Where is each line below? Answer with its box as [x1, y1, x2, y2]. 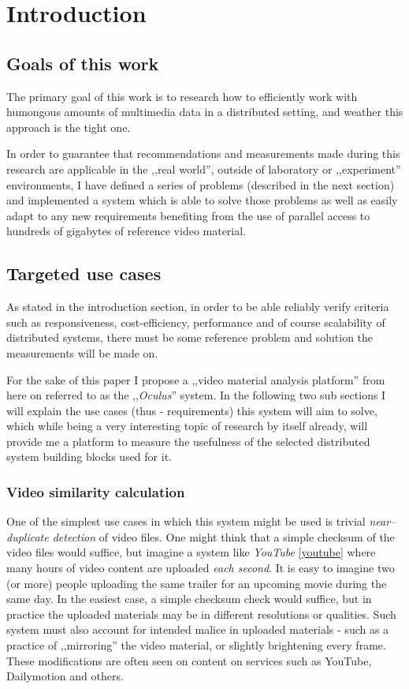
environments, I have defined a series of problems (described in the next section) [6, 176, 395, 193]
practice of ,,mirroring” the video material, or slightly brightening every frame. [6, 637, 386, 653]
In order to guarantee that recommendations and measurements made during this [6, 145, 400, 162]
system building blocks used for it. [6, 448, 172, 465]
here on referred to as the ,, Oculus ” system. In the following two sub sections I [6, 387, 386, 403]
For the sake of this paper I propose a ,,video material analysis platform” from [6, 371, 385, 388]
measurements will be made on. [6, 344, 158, 361]
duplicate [6, 528, 49, 545]
